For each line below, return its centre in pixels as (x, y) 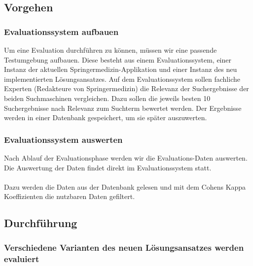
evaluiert (22, 258)
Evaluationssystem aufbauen (61, 31)
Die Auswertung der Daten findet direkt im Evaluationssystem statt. (108, 167)
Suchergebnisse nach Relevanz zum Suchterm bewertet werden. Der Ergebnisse (123, 108)
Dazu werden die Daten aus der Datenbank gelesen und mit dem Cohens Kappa (125, 186)
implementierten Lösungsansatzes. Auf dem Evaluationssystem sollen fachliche (122, 79)
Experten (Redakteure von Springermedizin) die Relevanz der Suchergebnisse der (126, 88)
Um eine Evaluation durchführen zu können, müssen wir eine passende (110, 50)
